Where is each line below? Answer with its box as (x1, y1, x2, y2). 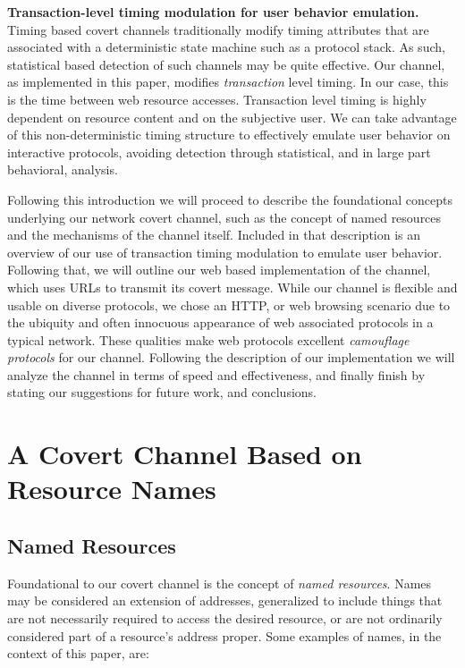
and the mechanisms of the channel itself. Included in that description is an (7, 225, 421, 244)
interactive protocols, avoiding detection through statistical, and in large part (7, 142, 431, 161)
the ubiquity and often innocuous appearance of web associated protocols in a (7, 313, 434, 332)
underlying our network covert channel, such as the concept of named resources (7, 207, 442, 226)
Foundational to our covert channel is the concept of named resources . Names (7, 573, 432, 592)
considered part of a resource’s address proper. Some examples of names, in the (7, 626, 442, 645)
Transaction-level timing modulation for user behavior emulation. (7, 3, 419, 21)
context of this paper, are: (7, 644, 149, 663)
